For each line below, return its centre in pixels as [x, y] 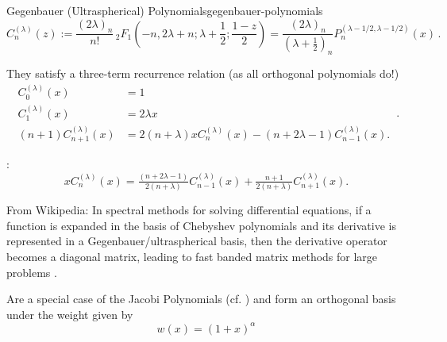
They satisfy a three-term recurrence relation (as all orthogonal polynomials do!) [203, 73]
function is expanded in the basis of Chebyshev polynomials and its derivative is [201, 225]
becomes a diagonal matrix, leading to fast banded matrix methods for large [192, 256]
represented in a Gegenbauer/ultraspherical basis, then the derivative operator [197, 241]
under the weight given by [70, 314]
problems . [32, 272]
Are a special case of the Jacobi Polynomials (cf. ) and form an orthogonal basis [201, 299]
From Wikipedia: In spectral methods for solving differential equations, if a [189, 210]
